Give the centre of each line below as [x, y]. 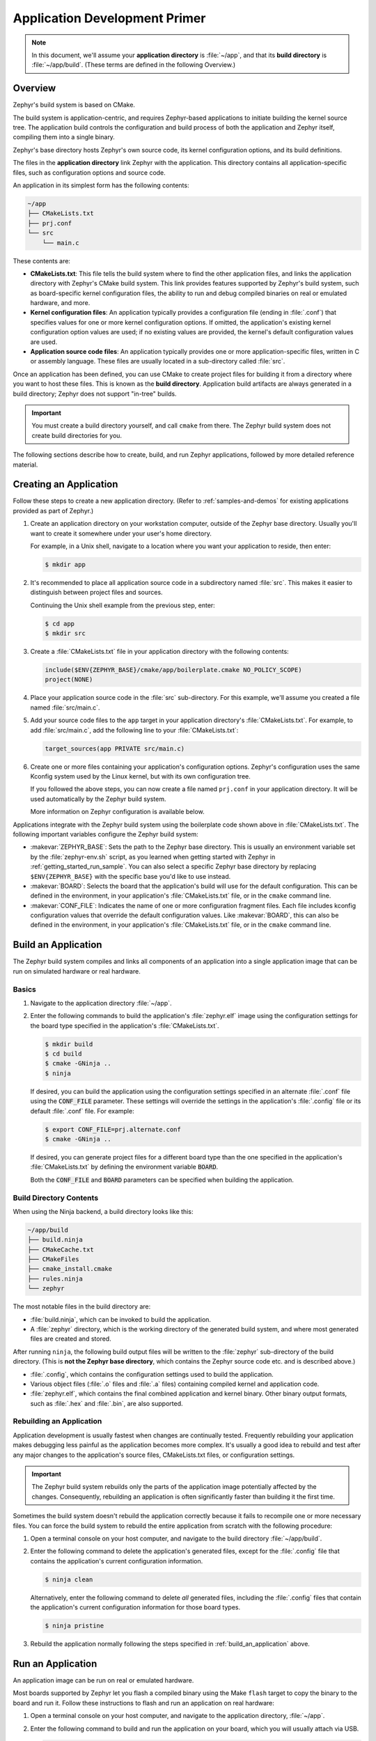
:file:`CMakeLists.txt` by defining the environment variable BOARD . [124, 1167]
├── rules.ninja [55, 1279]
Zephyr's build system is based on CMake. [74, 105]
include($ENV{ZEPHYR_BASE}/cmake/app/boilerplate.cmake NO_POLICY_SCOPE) [173, 670]
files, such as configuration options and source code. [89, 172]
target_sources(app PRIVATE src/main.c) [115, 748]
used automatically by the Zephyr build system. [98, 799]
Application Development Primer [109, 18]
